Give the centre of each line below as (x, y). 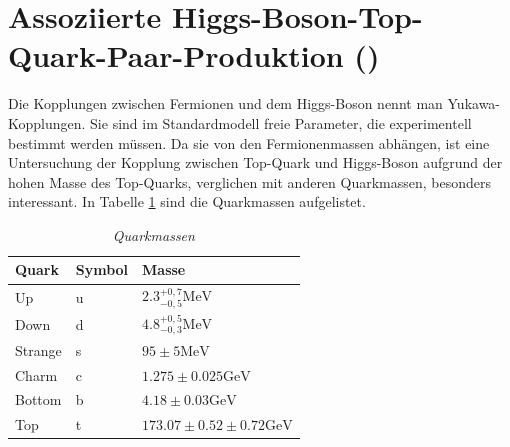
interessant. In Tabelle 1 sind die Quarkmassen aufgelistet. (187, 201)
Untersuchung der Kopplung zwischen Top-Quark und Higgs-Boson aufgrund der (255, 162)
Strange (38, 349)
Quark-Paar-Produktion (176, 55)
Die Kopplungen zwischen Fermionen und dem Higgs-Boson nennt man (225, 103)
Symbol (102, 269)
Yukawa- (474, 103)
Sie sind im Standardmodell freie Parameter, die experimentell (281, 122)
